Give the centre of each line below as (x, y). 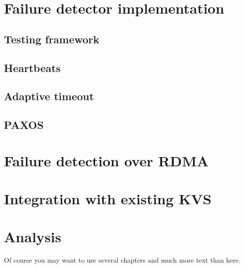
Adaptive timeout (49, 96)
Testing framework (52, 39)
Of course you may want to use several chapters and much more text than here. (122, 260)
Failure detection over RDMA (106, 160)
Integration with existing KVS (108, 199)
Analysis (33, 237)
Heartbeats (32, 67)
